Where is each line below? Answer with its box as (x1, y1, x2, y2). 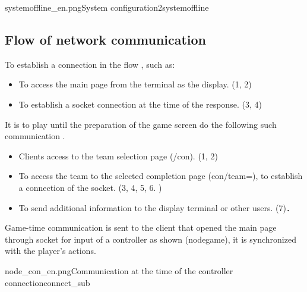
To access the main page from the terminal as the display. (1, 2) (18, 78, 252, 90)
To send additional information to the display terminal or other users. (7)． (18, 201, 295, 213)
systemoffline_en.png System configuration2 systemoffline (5, 1, 209, 13)
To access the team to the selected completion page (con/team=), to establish (18, 169, 303, 182)
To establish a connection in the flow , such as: (5, 58, 175, 70)
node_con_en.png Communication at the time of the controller (5, 264, 233, 277)
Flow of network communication (5, 30, 207, 48)
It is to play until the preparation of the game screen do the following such (5, 118, 277, 130)
